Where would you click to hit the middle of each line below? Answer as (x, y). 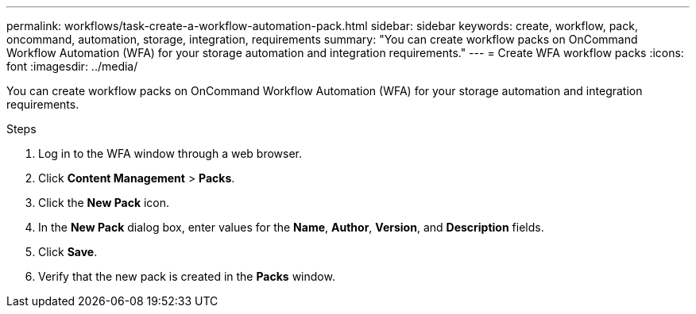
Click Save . (68, 252)
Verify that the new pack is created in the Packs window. (187, 276)
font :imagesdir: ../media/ (72, 66)
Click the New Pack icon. (104, 203)
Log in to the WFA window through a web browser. (170, 153)
